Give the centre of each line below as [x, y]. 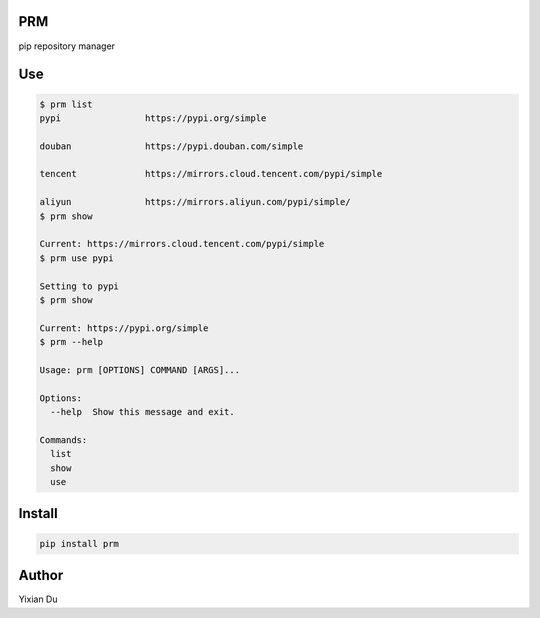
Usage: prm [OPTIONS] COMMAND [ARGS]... [139, 369]
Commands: [63, 439]
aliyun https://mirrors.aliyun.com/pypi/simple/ [195, 202]
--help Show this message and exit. [142, 412]
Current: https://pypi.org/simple [124, 328]
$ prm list [66, 104]
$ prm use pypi [76, 258]
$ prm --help [71, 342]
